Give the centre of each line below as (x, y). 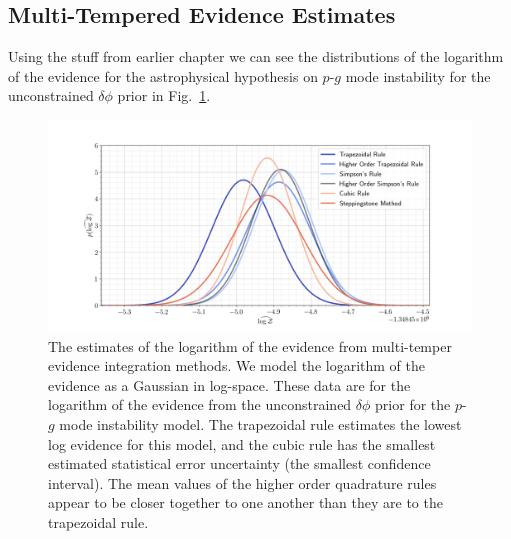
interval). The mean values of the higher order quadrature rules (242, 482)
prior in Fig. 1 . (164, 95)
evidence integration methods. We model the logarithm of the (236, 365)
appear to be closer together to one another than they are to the (245, 502)
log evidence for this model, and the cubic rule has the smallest (242, 443)
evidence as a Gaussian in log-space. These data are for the (229, 384)
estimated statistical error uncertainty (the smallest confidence (239, 463)
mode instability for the (418, 75)
